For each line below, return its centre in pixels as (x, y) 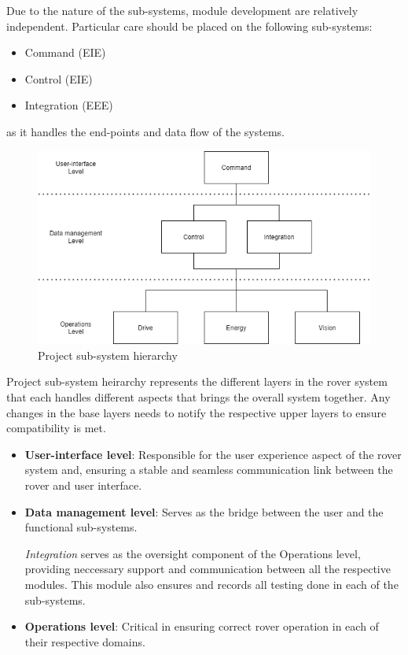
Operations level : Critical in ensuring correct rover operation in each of (202, 626)
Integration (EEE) (69, 105)
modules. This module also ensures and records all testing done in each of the (211, 584)
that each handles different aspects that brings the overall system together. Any (198, 397)
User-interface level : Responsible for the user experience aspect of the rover (213, 454)
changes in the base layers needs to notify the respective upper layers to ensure (197, 412)
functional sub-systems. (81, 527)
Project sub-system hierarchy (108, 355)
